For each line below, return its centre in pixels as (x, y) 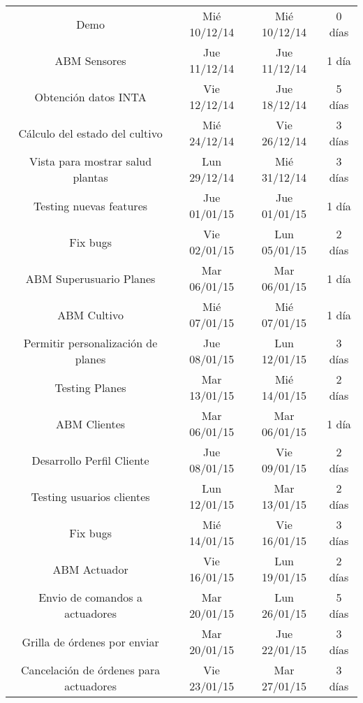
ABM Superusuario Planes (90, 278)
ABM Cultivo (91, 314)
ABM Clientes (91, 423)
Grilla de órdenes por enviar (90, 642)
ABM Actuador (90, 569)
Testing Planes (90, 387)
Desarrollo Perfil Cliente (90, 460)
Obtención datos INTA (90, 96)
